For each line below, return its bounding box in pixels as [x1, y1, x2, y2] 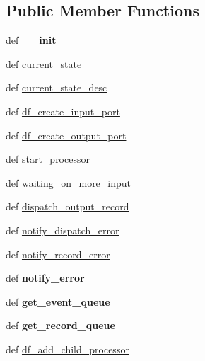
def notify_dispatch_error [6, 222, 119, 237]
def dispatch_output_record [6, 199, 129, 214]
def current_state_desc [6, 80, 107, 95]
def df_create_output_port [6, 127, 127, 142]
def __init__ [6, 33, 74, 47]
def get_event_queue [6, 294, 110, 309]
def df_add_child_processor [6, 341, 129, 356]
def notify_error [6, 270, 85, 285]
